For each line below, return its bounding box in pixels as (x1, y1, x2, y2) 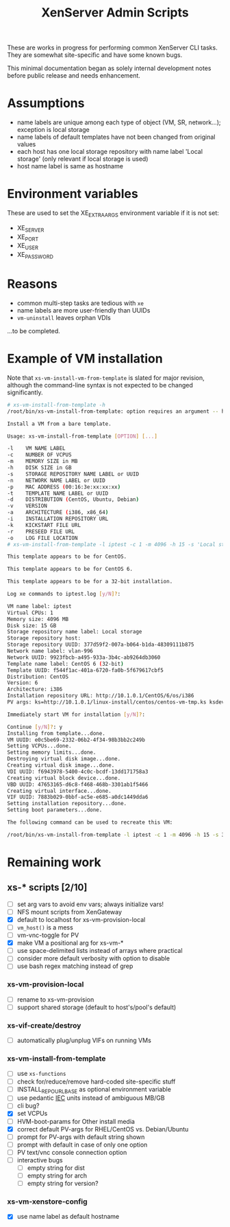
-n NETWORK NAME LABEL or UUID (7, 477, 106, 484)
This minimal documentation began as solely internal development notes (7, 64, 212, 73)
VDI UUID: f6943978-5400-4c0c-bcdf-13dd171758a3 (7, 768, 149, 775)
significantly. (7, 388, 43, 396)
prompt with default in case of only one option (16, 1140, 148, 1149)
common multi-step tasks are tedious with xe (16, 299, 144, 307)
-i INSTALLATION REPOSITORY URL (7, 515, 109, 523)
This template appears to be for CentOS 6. (7, 565, 133, 573)
